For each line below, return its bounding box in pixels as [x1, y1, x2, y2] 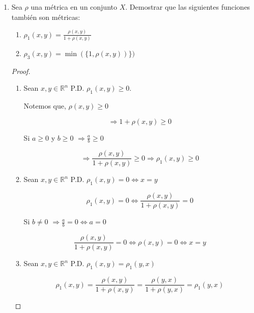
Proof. [11, 65, 31, 76]
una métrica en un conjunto [31, 2, 117, 12]
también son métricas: [11, 11, 80, 22]
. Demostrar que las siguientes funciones [125, 2, 250, 12]
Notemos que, [23, 100, 66, 111]
